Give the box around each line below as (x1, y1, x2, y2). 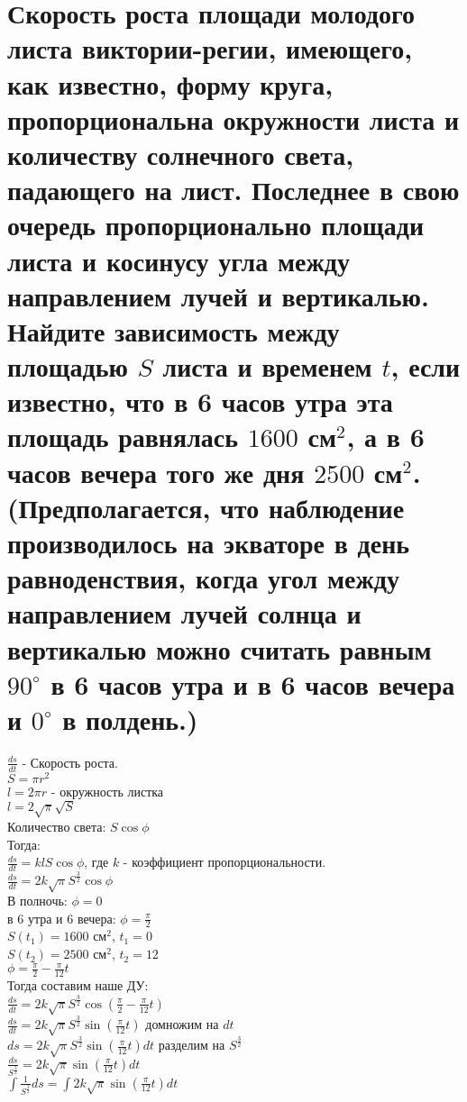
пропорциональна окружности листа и (7, 100, 460, 137)
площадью (7, 348, 128, 385)
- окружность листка (50, 781, 164, 800)
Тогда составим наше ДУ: (7, 976, 149, 995)
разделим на (158, 1035, 225, 1054)
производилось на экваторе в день (7, 524, 410, 560)
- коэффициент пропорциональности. (123, 852, 326, 871)
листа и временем (162, 348, 372, 385)
